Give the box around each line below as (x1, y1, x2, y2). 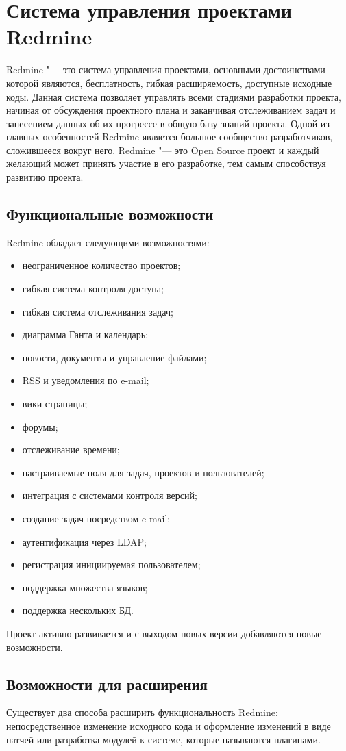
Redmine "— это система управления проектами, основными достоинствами (6, 62, 325, 77)
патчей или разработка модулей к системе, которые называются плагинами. (6, 732, 321, 746)
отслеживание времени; (22, 442, 120, 457)
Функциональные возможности (6, 203, 214, 225)
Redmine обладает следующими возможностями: (6, 235, 210, 249)
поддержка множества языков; (22, 580, 148, 594)
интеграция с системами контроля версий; (22, 488, 197, 502)
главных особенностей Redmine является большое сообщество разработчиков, (6, 129, 333, 144)
